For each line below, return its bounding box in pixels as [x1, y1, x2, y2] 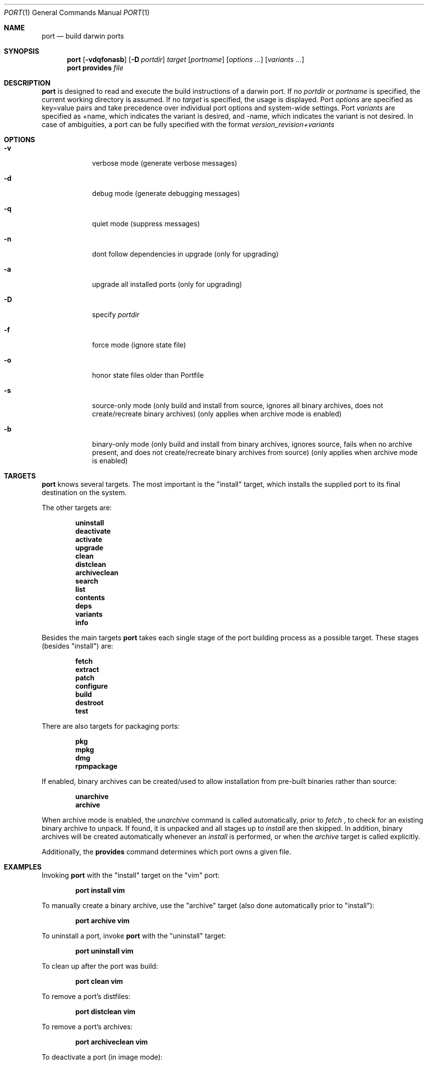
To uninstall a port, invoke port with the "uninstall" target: [42, 932, 226, 940]
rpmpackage [75, 762, 118, 770]
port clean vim [75, 977, 123, 985]
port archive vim [75, 916, 130, 925]
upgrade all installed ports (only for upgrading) [92, 280, 242, 288]
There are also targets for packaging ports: [42, 722, 180, 730]
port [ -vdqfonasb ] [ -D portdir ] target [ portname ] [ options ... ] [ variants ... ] [67, 55, 304, 64]
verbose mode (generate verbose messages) [92, 159, 237, 167]
